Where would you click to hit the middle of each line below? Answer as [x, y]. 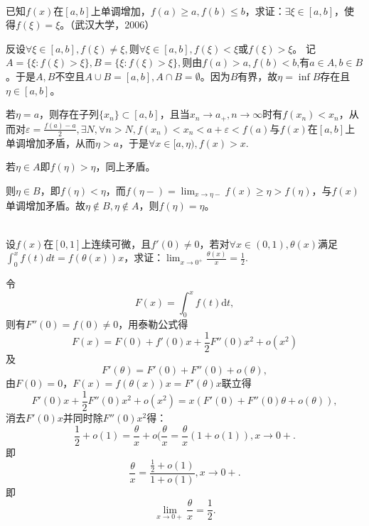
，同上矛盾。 [125, 166]
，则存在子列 [69, 114]
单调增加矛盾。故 [46, 206]
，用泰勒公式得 [153, 324]
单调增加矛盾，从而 [50, 142]
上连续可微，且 [116, 243]
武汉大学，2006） [115, 24]
